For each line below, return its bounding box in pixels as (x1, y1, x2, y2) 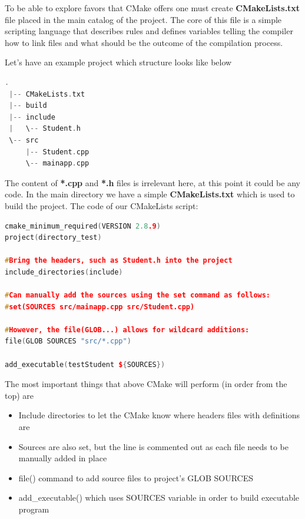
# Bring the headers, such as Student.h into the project (5, 256, 233, 265)
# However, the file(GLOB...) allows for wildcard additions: (5, 325, 250, 334)
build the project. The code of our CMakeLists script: (5, 199, 198, 211)
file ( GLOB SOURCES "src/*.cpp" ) (5, 337, 131, 346)
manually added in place (18, 452, 107, 464)
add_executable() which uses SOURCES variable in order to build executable (18, 491, 300, 504)
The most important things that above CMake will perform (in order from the (5, 378, 287, 390)
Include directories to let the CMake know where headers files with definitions (18, 409, 300, 421)
